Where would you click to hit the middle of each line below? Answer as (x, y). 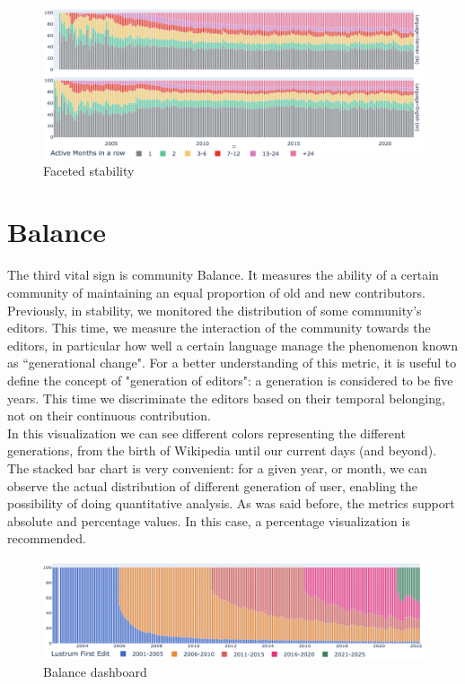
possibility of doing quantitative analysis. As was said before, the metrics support (231, 503)
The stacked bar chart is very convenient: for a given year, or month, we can (217, 468)
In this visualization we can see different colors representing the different (206, 433)
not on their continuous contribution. (109, 416)
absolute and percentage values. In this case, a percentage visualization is (209, 520)
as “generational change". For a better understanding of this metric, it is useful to (232, 363)
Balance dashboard (95, 672)
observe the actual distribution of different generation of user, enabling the (213, 485)
